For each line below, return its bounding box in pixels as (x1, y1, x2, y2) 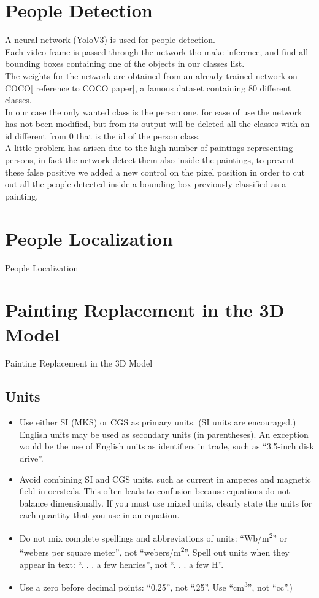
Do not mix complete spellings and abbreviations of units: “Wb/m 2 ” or (19, 530, 288, 544)
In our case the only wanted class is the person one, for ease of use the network (5, 105, 302, 118)
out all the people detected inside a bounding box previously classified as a (5, 177, 286, 190)
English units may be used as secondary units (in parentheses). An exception (19, 427, 309, 440)
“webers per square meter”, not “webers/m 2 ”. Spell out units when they (19, 544, 290, 558)
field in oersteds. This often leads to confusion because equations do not (19, 484, 290, 497)
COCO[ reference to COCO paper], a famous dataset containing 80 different (5, 81, 291, 94)
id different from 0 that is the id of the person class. (5, 129, 201, 142)
